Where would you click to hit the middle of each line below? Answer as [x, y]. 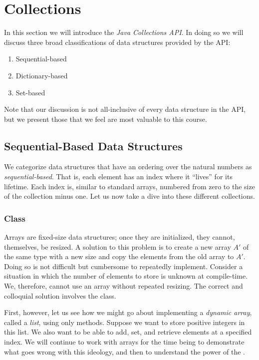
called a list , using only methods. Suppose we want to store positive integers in [125, 322]
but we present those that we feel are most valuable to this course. [106, 119]
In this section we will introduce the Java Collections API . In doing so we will [124, 32]
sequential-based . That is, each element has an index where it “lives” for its [118, 177]
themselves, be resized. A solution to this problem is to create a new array [118, 246]
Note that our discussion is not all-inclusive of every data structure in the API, [125, 109]
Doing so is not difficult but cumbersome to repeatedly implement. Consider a [124, 266]
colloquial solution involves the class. [60, 295]
